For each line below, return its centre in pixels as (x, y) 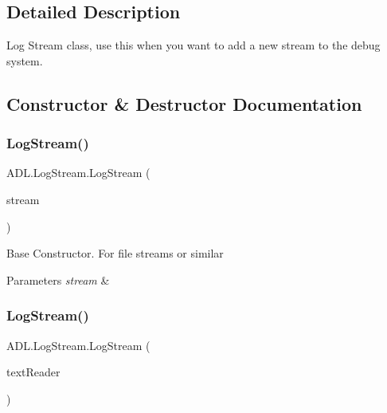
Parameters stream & (58, 279)
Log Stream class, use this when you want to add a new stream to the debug (193, 45)
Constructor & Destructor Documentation (184, 103)
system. (25, 60)
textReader (33, 372)
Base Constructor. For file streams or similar (115, 253)
